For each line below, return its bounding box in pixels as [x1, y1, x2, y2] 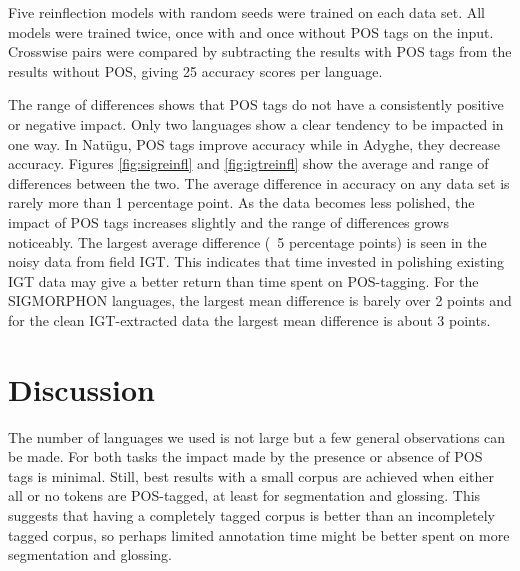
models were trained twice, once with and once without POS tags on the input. [8, 21, 494, 42]
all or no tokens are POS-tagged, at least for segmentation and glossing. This [8, 485, 481, 506]
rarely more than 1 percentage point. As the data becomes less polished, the [8, 192, 475, 213]
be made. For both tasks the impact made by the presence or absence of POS [8, 446, 483, 467]
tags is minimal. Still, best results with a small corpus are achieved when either [8, 465, 494, 486]
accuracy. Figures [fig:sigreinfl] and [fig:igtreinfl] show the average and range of [8, 153, 489, 174]
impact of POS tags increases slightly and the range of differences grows [8, 211, 449, 232]
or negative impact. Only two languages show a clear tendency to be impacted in [8, 113, 504, 134]
